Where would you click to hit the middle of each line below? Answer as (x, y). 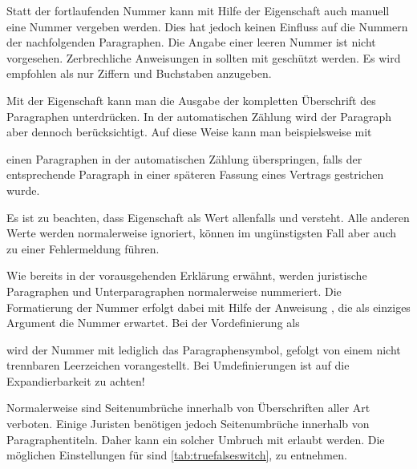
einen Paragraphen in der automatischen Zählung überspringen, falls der (184, 158)
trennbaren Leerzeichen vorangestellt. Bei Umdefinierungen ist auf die (178, 365)
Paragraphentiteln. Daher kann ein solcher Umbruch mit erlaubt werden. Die (196, 439)
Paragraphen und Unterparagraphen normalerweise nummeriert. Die (174, 291)
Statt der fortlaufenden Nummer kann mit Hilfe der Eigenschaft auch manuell (198, 10)
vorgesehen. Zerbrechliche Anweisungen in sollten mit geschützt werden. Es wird (204, 57)
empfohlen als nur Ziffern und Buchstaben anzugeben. (139, 73)
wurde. (23, 190)
